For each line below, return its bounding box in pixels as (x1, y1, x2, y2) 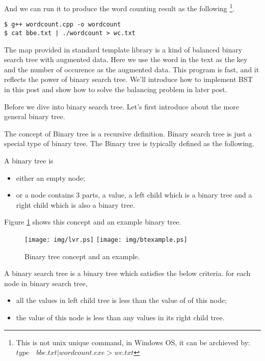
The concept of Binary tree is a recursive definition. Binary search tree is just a (4, 128, 252, 138)
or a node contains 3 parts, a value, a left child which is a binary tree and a (16, 189, 252, 200)
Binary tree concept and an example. (24, 251, 140, 261)
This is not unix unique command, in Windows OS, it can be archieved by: (16, 337, 250, 347)
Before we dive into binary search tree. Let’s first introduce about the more (4, 101, 239, 112)
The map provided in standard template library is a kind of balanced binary (4, 44, 243, 54)
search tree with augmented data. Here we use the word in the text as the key (4, 54, 248, 65)
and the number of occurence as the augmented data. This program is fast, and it (4, 64, 259, 74)
